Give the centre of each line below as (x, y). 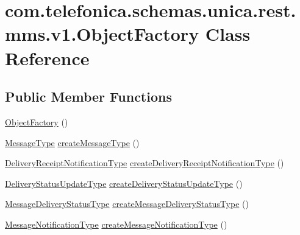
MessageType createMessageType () (72, 142)
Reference (47, 58)
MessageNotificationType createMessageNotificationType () (116, 224)
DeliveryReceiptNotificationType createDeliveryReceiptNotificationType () (145, 163)
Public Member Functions (88, 96)
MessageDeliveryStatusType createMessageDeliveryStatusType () (127, 204)
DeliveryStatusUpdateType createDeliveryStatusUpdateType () (124, 183)
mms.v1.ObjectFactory (102, 34)
